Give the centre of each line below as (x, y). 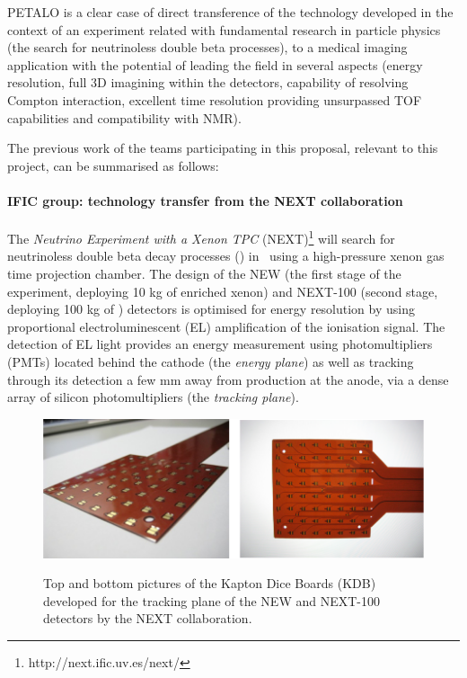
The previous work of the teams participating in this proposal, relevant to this (223, 148)
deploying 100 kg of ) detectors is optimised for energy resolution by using (211, 309)
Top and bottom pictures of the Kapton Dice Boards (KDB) (210, 583)
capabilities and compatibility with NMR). (124, 117)
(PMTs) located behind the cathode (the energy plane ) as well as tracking (211, 361)
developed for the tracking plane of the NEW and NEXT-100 (211, 600)
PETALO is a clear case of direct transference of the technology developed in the (230, 12)
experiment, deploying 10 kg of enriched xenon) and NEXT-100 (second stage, (223, 291)
